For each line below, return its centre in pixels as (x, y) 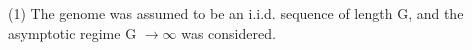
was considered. (228, 32)
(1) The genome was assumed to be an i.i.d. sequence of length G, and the (236, 13)
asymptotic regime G (72, 32)
